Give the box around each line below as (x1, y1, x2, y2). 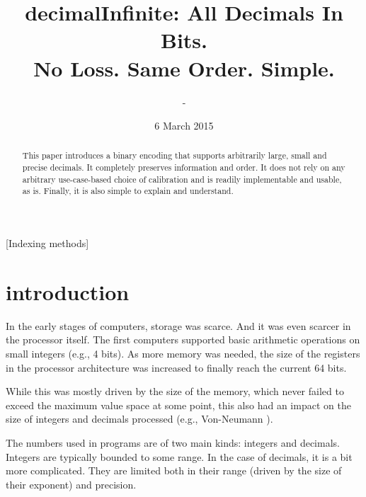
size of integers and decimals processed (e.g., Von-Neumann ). (6, 411, 273, 426)
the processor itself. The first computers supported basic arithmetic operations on (6, 332, 360, 347)
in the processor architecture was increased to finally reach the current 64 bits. (6, 360, 347, 375)
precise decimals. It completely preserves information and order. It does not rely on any (22, 161, 345, 173)
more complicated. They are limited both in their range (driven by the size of (6, 463, 342, 478)
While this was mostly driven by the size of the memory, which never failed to (6, 384, 344, 399)
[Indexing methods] (6, 236, 89, 251)
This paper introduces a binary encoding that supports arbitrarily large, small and (22, 149, 327, 161)
